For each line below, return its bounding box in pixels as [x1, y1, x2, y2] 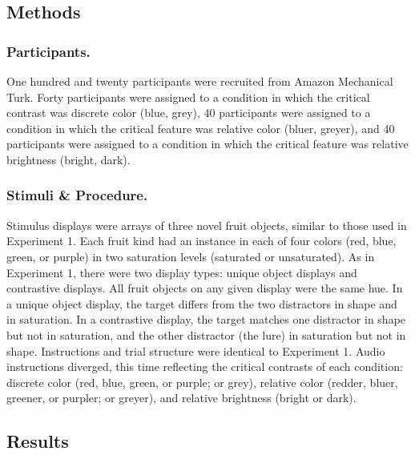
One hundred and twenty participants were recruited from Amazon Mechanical [6, 73, 393, 89]
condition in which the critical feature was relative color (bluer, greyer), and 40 [6, 119, 395, 136]
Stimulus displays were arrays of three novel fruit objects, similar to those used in [6, 216, 407, 233]
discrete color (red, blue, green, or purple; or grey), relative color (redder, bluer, [6, 373, 398, 390]
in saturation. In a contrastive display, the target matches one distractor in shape [6, 311, 406, 328]
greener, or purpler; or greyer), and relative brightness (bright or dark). [6, 389, 357, 406]
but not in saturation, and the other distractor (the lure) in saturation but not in [6, 326, 406, 343]
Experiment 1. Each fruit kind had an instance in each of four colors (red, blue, [6, 232, 397, 249]
